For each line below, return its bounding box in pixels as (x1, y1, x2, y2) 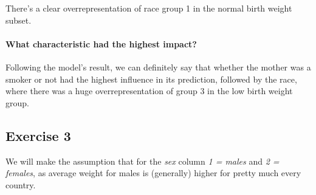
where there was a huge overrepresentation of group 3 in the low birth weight (5, 84, 293, 97)
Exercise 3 (5, 126, 71, 145)
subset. (5, 13, 32, 26)
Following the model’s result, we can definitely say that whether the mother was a (5, 60, 311, 73)
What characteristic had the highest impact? (5, 37, 197, 50)
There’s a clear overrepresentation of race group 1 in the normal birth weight (5, 2, 292, 14)
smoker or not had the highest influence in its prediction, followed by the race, (5, 72, 297, 85)
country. (5, 178, 36, 191)
